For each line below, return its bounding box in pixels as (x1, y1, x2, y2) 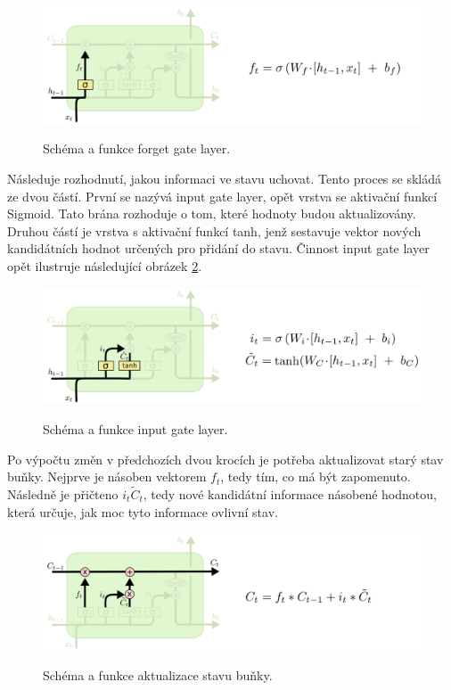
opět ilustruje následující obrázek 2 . (7, 257, 202, 275)
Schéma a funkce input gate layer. (43, 420, 228, 439)
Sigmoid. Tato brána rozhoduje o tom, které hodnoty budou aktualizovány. (7, 204, 416, 223)
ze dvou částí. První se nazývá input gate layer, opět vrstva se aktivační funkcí (7, 186, 438, 205)
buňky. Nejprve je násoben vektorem (7, 467, 207, 486)
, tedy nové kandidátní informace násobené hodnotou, (143, 485, 437, 504)
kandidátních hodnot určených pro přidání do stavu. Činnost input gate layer (7, 239, 430, 258)
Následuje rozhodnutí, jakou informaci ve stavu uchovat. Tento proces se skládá (7, 169, 442, 188)
